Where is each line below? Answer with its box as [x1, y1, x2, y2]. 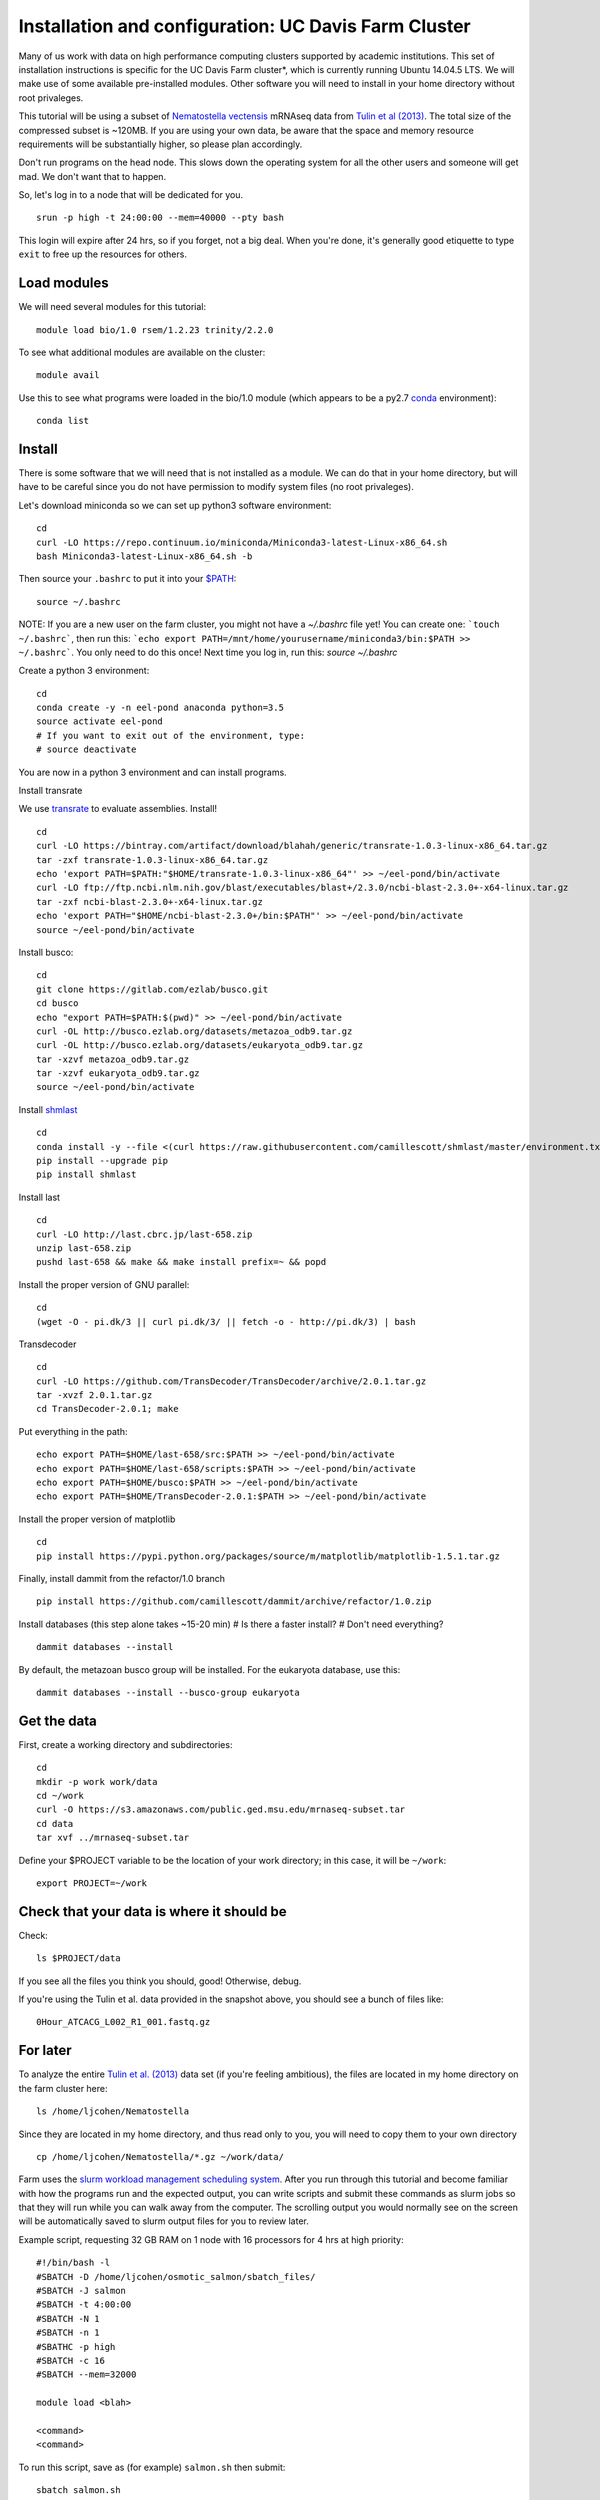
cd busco [36, 998, 79, 1009]
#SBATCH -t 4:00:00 [36, 2299, 132, 2310]
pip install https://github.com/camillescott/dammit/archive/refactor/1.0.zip [36, 1596, 432, 1607]
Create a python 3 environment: [18, 665, 150, 677]
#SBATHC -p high [36, 2341, 116, 2352]
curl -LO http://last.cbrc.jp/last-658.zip [36, 1228, 253, 1240]
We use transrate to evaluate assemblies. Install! [18, 803, 218, 815]
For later [18, 2042, 72, 2059]
